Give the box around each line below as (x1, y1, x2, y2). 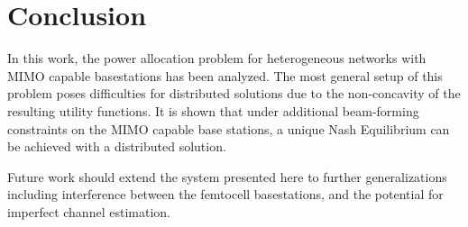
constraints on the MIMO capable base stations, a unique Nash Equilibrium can (7, 119, 450, 138)
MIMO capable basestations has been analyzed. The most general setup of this (7, 66, 443, 85)
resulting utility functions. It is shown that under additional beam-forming (7, 101, 419, 120)
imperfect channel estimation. (7, 202, 170, 221)
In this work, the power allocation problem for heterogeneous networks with (7, 49, 427, 68)
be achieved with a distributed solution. (7, 137, 226, 156)
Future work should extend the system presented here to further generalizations (7, 167, 447, 186)
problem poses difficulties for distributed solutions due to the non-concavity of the (7, 84, 461, 103)
